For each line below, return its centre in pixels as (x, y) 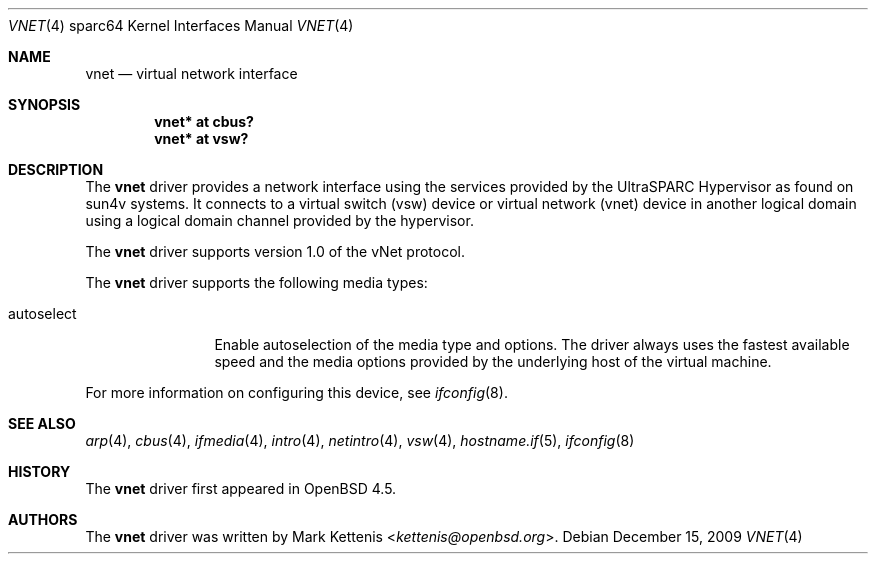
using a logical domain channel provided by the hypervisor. (279, 220)
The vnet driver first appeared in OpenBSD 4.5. (241, 488)
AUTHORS (43, 519)
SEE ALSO (42, 423)
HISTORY (39, 471)
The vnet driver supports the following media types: (256, 282)
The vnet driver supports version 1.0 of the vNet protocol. (275, 251)
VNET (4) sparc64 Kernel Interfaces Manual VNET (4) (181, 25)
